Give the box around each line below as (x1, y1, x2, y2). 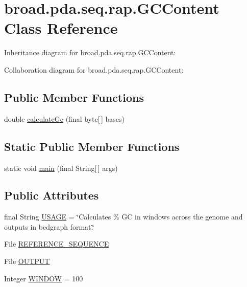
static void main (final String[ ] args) (4, 162, 118, 173)
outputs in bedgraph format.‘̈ (4, 221, 94, 232)
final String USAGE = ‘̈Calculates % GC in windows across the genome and (4, 211, 243, 222)
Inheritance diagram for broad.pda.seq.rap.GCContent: (4, 47, 176, 58)
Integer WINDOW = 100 (4, 273, 83, 283)
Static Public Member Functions (4, 138, 180, 154)
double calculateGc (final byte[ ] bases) (4, 113, 125, 124)
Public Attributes (4, 187, 99, 203)
